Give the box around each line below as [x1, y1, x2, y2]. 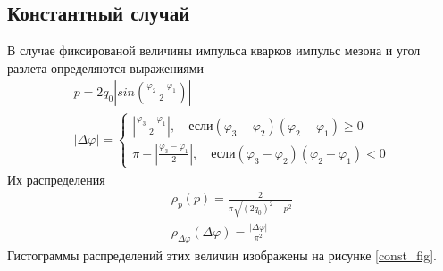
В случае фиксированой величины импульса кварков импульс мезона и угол [7, 41, 421, 60]
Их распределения [7, 170, 105, 188]
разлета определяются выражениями [7, 58, 204, 77]
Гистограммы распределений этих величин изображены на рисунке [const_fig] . [7, 245, 437, 264]
